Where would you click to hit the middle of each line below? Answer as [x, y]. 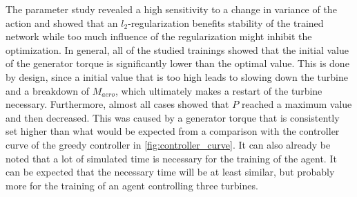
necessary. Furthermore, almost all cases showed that [117, 104]
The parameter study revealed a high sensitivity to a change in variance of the [171, 9]
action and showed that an [62, 22]
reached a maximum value [297, 104]
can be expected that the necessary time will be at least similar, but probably [170, 172]
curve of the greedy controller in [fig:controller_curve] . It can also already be [168, 144]
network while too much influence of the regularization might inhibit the [159, 36]
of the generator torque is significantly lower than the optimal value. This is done [177, 63]
